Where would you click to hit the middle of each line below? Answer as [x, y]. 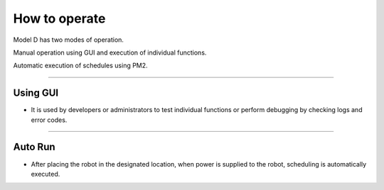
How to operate [59, 18]
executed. [46, 174]
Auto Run [34, 147]
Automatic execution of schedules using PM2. [81, 66]
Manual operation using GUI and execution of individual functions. [110, 52]
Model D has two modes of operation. [69, 40]
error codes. [49, 120]
